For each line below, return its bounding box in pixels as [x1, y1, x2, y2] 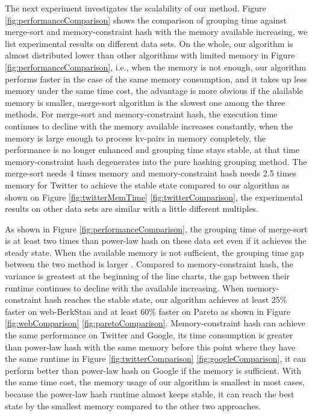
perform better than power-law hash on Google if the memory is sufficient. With [5, 364, 302, 376]
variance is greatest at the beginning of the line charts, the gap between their [5, 270, 290, 282]
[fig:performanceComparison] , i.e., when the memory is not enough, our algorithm [5, 60, 307, 73]
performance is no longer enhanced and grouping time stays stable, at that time [5, 143, 299, 156]
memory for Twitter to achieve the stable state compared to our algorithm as [5, 178, 290, 191]
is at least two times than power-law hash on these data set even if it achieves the [5, 234, 307, 247]
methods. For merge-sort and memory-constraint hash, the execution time [5, 108, 278, 120]
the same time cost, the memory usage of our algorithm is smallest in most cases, [5, 376, 305, 388]
